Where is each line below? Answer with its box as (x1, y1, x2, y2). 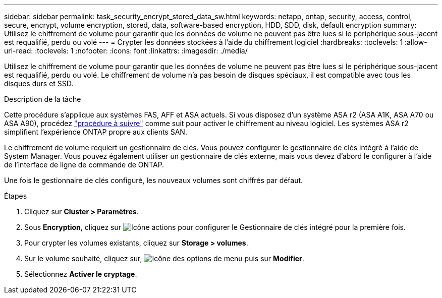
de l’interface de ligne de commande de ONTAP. (4, 160, 164, 169)
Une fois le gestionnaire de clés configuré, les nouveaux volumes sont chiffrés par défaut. (4, 176, 303, 185)
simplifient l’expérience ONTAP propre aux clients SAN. (4, 128, 187, 136)
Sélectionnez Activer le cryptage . (24, 270, 137, 278)
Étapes (4, 192, 27, 200)
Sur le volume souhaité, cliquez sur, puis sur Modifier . (24, 254, 304, 263)
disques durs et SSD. (4, 79, 74, 88)
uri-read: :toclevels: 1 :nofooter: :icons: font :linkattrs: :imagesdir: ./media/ (4, 46, 248, 55)
